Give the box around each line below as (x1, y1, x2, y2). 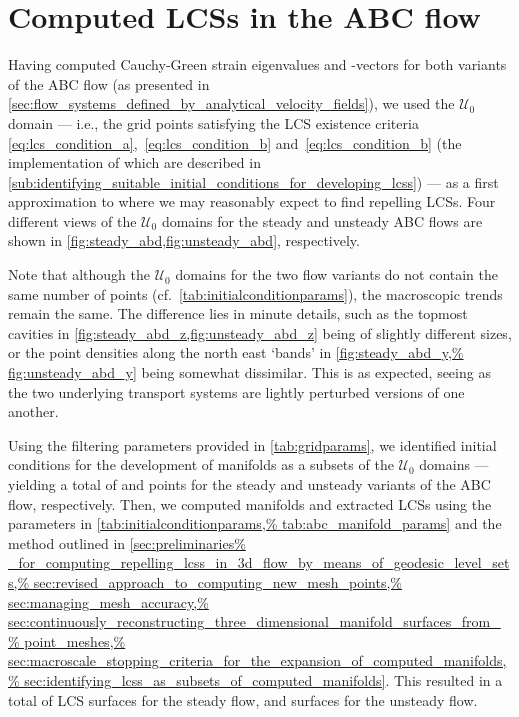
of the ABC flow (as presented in (8, 73, 210, 94)
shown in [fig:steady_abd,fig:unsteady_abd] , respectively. (8, 230, 360, 251)
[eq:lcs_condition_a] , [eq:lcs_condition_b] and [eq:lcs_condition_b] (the (8, 132, 462, 153)
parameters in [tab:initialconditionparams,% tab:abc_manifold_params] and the (8, 513, 502, 534)
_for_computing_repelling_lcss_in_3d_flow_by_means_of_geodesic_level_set (8, 552, 510, 573)
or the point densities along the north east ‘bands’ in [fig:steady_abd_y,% (8, 342, 464, 363)
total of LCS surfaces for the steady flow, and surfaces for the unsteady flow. (8, 689, 478, 710)
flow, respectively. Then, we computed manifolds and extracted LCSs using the (8, 493, 492, 514)
